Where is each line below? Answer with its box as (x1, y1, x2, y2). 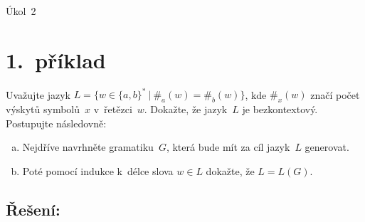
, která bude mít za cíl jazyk (166, 139, 290, 154)
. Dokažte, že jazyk (144, 102, 228, 117)
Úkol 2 (6, 4, 36, 18)
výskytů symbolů (6, 102, 80, 117)
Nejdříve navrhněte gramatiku (22, 139, 154, 154)
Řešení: (6, 198, 60, 220)
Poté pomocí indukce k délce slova (22, 163, 174, 178)
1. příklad (6, 45, 106, 74)
